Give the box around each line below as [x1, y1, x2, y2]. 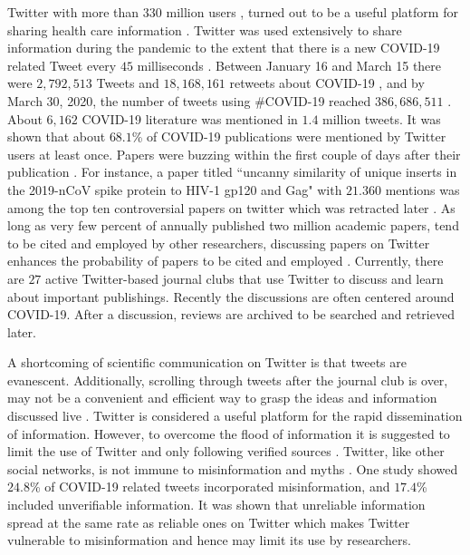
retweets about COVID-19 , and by [229, 73, 425, 92]
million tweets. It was [322, 109, 441, 128]
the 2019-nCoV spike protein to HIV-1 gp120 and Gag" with [7, 180, 342, 199]
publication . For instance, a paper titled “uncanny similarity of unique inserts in [7, 162, 457, 181]
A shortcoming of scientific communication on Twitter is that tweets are [7, 353, 407, 372]
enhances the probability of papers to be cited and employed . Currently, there [7, 251, 444, 270]
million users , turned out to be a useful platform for [166, 3, 458, 21]
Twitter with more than [7, 3, 139, 21]
